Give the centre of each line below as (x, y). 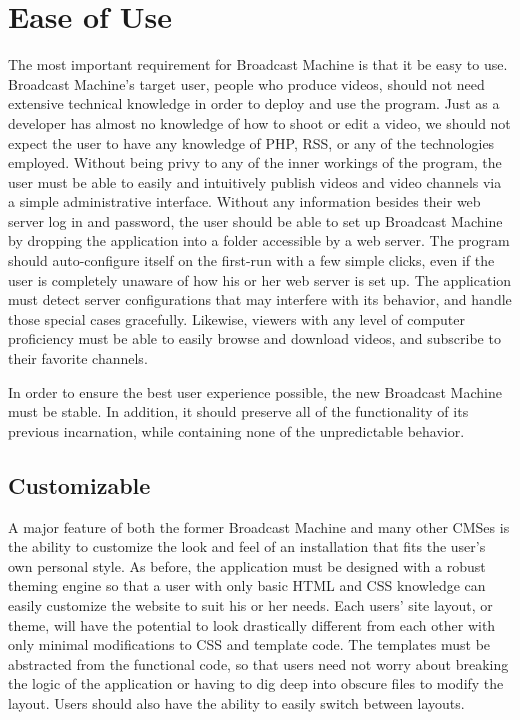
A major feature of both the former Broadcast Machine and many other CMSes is (259, 526)
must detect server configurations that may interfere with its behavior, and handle (260, 299)
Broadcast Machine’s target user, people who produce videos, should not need (246, 83)
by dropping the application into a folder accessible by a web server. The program (259, 240)
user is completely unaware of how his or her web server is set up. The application (260, 279)
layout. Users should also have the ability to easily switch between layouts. (236, 702)
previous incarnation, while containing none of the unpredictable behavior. (236, 430)
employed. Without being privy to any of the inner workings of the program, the (255, 162)
